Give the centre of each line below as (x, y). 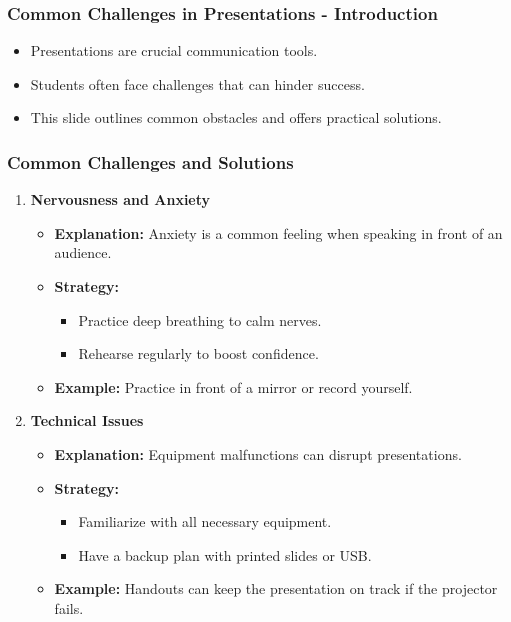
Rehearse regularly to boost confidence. (198, 353)
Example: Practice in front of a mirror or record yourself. (233, 386)
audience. (83, 252)
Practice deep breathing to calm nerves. (200, 319)
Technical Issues (87, 420)
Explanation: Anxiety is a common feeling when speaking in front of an (278, 232)
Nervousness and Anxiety (120, 199)
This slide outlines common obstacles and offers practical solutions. (236, 117)
